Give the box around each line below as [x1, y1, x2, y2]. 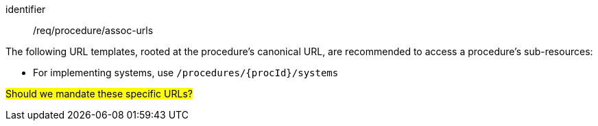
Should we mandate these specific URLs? [5, 88, 193, 99]
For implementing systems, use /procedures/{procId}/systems [33, 67, 339, 78]
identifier [5, 3, 46, 15]
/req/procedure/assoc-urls [33, 25, 154, 36]
